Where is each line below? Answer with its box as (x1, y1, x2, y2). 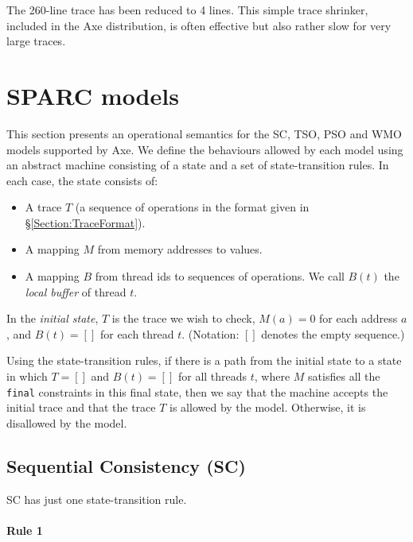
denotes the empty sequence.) (261, 325, 405, 342)
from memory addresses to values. (97, 241, 263, 257)
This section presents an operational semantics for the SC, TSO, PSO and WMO (6, 125, 402, 141)
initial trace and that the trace (6, 399, 156, 416)
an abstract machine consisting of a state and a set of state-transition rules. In (6, 157, 389, 173)
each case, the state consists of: (6, 172, 158, 188)
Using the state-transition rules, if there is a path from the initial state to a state (6, 352, 402, 369)
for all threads (177, 368, 247, 385)
